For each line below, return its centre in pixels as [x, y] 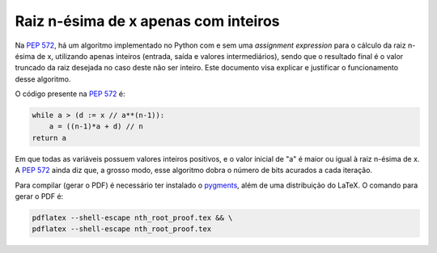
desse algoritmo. [43, 79]
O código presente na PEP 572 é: [70, 94]
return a [49, 138]
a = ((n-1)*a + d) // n [96, 126]
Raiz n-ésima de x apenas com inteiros [147, 21]
